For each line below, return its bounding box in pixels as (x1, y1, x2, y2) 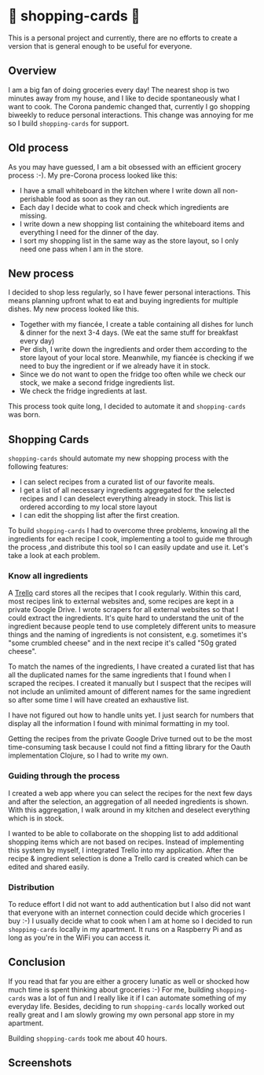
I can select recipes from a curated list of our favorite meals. (19, 477, 215, 486)
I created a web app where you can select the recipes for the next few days (8, 788, 253, 798)
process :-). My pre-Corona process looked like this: (8, 171, 178, 180)
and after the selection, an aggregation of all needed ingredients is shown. (8, 797, 249, 806)
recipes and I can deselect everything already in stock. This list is (19, 494, 232, 504)
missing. (19, 211, 47, 220)
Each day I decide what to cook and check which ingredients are (19, 202, 229, 211)
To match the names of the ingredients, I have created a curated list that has (8, 662, 255, 671)
